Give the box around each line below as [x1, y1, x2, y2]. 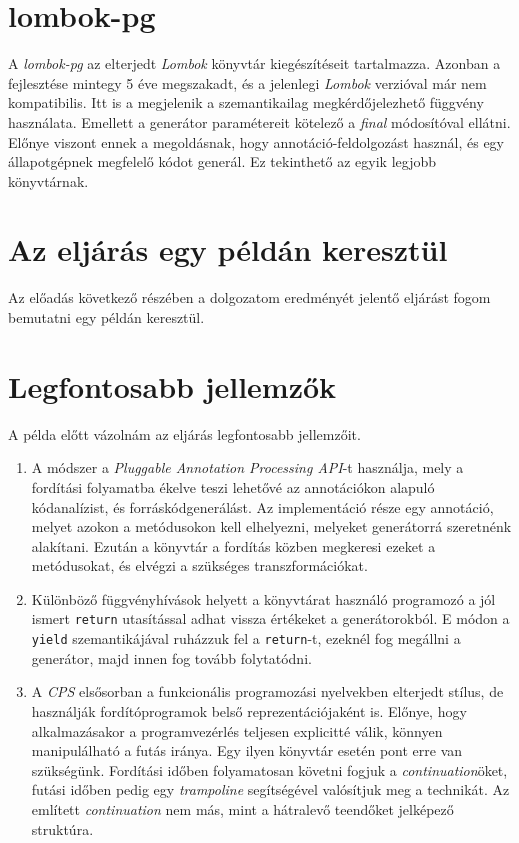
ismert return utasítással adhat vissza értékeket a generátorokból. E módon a [31, 608, 510, 629]
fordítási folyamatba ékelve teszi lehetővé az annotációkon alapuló [31, 476, 435, 497]
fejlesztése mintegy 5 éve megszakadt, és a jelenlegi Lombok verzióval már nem [8, 72, 487, 93]
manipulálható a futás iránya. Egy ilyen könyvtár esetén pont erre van [31, 740, 463, 761]
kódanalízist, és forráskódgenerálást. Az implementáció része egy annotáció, [31, 496, 494, 517]
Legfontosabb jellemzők [8, 365, 337, 406]
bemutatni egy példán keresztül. [8, 307, 205, 327]
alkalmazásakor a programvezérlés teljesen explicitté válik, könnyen [31, 720, 443, 741]
